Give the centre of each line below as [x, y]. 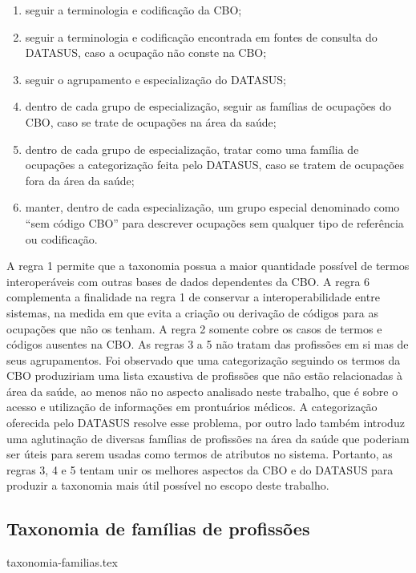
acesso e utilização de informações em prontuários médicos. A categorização [192, 407]
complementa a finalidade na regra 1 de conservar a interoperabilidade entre [193, 297]
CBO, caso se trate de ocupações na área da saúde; [151, 121]
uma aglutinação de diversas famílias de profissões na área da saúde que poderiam [208, 438]
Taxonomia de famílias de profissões [158, 529]
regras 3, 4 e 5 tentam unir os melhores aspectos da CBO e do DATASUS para [200, 469]
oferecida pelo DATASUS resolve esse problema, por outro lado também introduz [206, 423]
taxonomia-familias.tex [62, 562]
